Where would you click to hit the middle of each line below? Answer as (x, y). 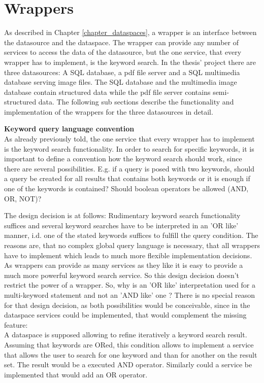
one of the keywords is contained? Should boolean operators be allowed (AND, (126, 188)
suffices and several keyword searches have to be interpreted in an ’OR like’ (121, 225)
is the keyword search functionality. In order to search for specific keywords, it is (129, 148)
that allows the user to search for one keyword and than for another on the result (131, 354)
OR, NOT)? (23, 198)
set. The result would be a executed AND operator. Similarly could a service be (128, 364)
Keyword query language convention (69, 129)
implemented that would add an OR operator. (76, 374)
